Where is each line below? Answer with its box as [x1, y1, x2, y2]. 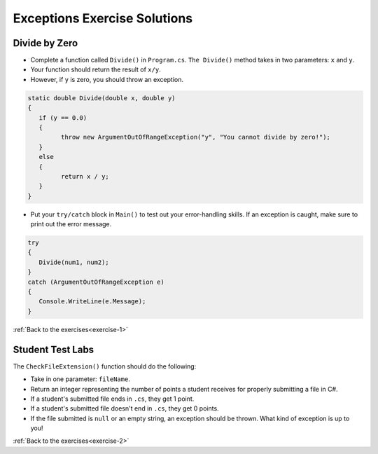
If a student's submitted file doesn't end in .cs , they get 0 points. [30, 404, 220, 413]
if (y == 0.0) [38, 113, 87, 122]
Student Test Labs [13, 343, 94, 355]
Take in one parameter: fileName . [30, 375, 131, 383]
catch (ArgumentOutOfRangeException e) [27, 277, 164, 286]
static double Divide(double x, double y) [27, 94, 176, 102]
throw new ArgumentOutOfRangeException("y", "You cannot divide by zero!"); [60, 133, 330, 142]
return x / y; [60, 172, 110, 180]
